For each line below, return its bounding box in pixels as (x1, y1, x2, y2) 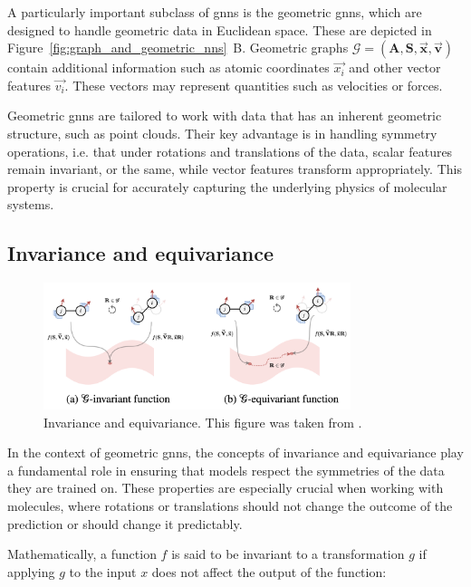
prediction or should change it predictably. (7, 514, 243, 533)
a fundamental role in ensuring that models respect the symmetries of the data (7, 460, 445, 479)
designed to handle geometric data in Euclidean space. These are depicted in (7, 20, 432, 39)
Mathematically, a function (7, 544, 157, 563)
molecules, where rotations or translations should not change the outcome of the (7, 496, 453, 515)
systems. (7, 195, 54, 214)
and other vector (349, 58, 441, 77)
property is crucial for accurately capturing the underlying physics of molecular (7, 177, 447, 196)
